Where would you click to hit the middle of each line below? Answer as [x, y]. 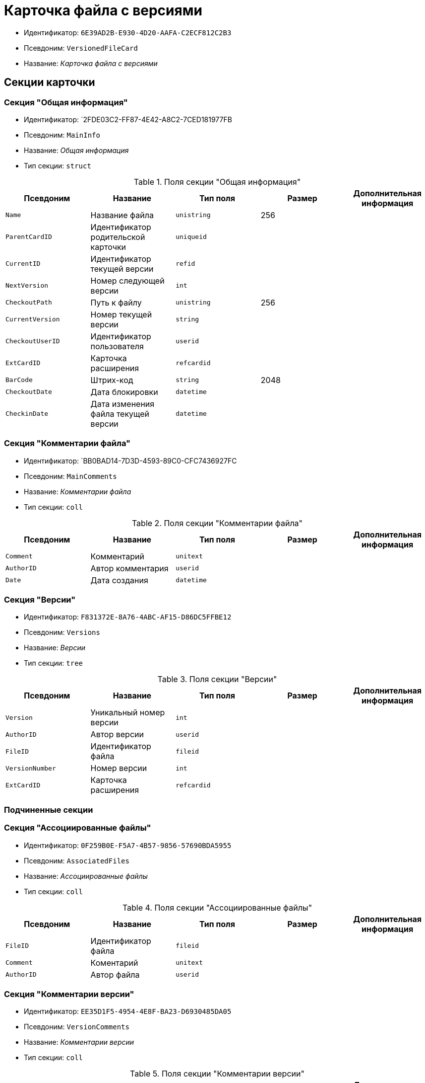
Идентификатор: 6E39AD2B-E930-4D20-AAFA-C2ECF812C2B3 [128, 32]
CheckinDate [27, 414]
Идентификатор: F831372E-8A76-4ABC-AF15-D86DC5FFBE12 [128, 617]
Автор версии [117, 735]
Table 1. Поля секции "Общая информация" [217, 182]
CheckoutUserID [33, 341]
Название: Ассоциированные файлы [86, 876]
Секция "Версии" [40, 600]
